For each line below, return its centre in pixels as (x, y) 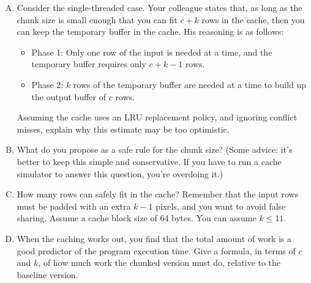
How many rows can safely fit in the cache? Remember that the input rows (158, 194)
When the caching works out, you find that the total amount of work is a (154, 238)
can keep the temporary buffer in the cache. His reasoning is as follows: (150, 31)
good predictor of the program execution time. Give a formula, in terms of (156, 250)
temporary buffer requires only (89, 64)
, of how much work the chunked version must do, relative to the (159, 263)
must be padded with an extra (74, 206)
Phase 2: (47, 84)
